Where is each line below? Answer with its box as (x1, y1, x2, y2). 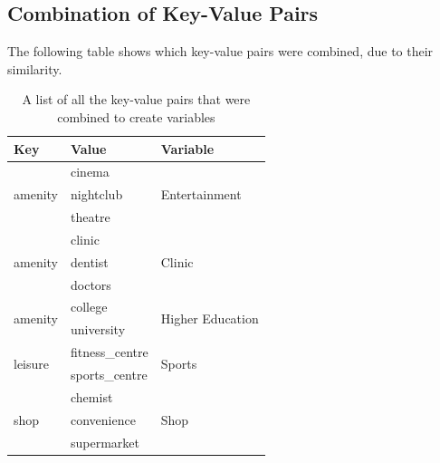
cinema (71, 162, 110, 181)
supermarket (71, 432, 139, 451)
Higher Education (160, 308, 259, 327)
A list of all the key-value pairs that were (22, 90, 251, 109)
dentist (71, 252, 109, 271)
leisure (14, 353, 50, 372)
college (71, 297, 108, 316)
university (71, 320, 126, 339)
